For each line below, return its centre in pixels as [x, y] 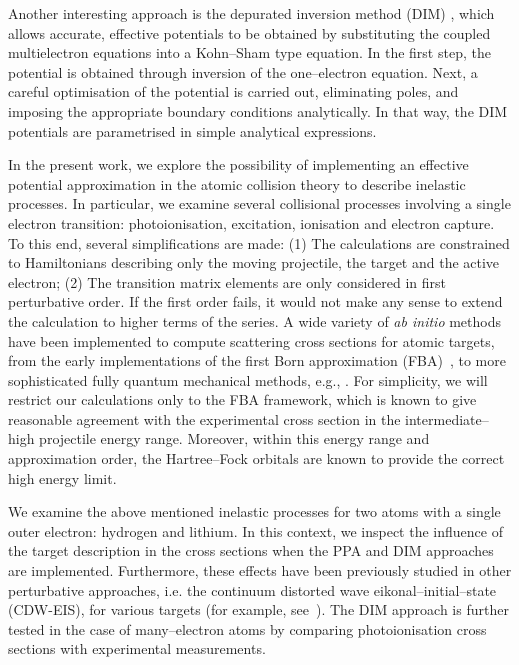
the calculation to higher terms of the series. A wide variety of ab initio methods [254, 320]
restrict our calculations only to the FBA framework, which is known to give [242, 399]
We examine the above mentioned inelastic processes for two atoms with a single [254, 511]
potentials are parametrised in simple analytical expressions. [192, 130]
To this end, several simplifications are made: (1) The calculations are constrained [259, 242]
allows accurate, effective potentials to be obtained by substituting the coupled [249, 32]
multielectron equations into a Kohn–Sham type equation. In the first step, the [249, 52]
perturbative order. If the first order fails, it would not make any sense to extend [255, 301]
